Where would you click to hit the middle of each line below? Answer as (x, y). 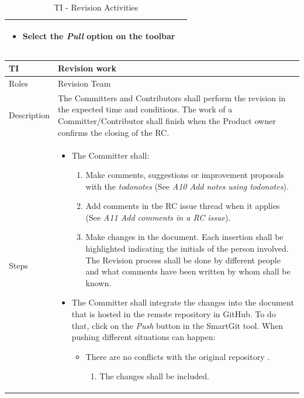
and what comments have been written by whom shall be (188, 271)
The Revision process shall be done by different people (183, 260)
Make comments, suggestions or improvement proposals (185, 175)
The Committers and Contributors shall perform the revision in (172, 97)
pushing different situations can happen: (144, 337)
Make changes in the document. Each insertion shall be (184, 237)
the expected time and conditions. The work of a (145, 109)
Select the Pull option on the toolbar (99, 35)
